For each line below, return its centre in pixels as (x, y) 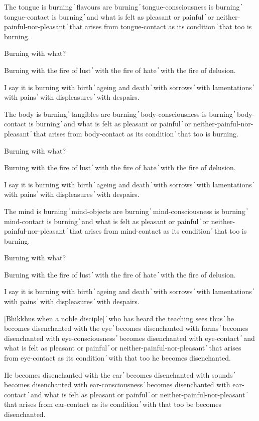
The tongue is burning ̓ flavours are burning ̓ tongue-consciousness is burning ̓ (123, 7)
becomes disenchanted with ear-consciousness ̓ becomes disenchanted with (117, 384)
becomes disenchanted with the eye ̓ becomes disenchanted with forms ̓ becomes (126, 328)
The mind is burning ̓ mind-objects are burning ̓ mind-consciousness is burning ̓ (126, 211)
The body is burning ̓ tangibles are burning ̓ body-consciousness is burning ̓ (119, 114)
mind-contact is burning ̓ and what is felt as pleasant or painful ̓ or (107, 221)
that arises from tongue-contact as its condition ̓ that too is (161, 26)
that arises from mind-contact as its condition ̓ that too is (158, 231)
